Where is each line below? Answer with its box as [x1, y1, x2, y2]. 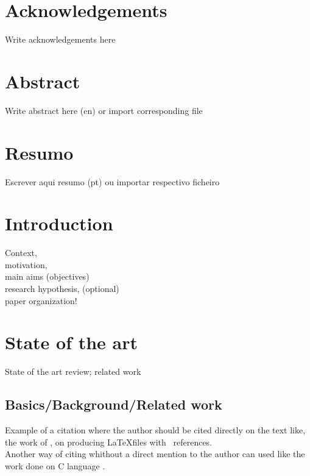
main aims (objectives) [5, 270, 90, 283]
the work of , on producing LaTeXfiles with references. [5, 435, 213, 448]
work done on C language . [5, 459, 105, 472]
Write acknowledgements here [5, 33, 116, 46]
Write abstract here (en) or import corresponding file [5, 104, 203, 116]
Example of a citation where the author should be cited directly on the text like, [5, 424, 306, 436]
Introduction [5, 211, 113, 236]
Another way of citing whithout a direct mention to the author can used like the [5, 447, 305, 460]
